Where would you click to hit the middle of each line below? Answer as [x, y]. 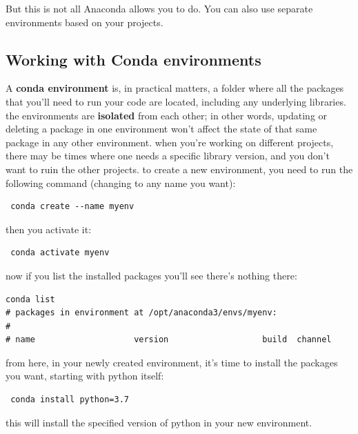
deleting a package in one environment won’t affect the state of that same [161, 129]
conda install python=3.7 [70, 400]
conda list [30, 299]
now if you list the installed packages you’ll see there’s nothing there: [151, 275]
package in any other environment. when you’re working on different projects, [170, 142]
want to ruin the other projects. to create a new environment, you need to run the [179, 169]
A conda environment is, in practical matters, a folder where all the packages [175, 88]
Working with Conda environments [133, 59]
